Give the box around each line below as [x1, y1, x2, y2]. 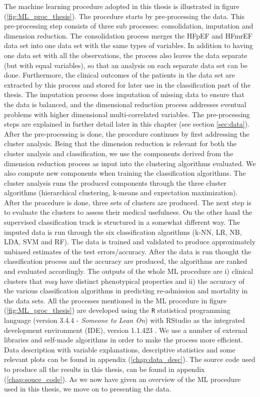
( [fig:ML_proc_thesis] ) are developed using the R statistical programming [4, 305, 230, 315]
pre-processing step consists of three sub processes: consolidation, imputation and [4, 21, 253, 31]
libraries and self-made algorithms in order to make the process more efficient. [4, 334, 243, 345]
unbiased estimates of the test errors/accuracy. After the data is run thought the [4, 246, 251, 256]
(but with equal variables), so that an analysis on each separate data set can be [4, 60, 248, 70]
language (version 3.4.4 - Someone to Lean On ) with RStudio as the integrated [4, 315, 245, 325]
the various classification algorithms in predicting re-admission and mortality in [4, 285, 248, 296]
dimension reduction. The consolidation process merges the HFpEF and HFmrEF [4, 30, 252, 41]
